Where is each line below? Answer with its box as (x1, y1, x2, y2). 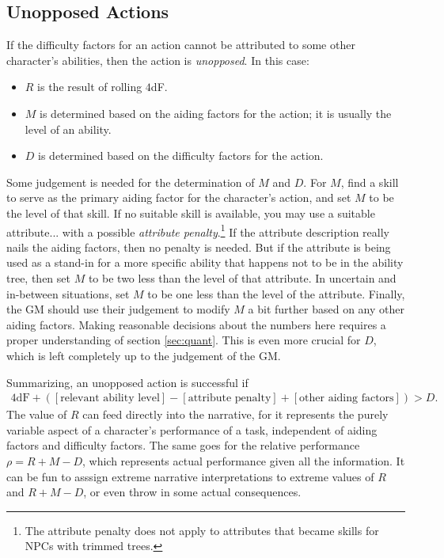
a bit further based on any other (248, 301, 404, 317)
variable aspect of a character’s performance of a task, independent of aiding (6, 421, 378, 438)
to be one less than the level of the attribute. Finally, (147, 285, 405, 302)
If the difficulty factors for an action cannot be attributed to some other (6, 36, 355, 53)
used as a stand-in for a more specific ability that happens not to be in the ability (6, 254, 404, 271)
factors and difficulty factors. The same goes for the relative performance (6, 437, 360, 454)
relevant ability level (60, 393, 160, 404)
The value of (6, 406, 67, 423)
